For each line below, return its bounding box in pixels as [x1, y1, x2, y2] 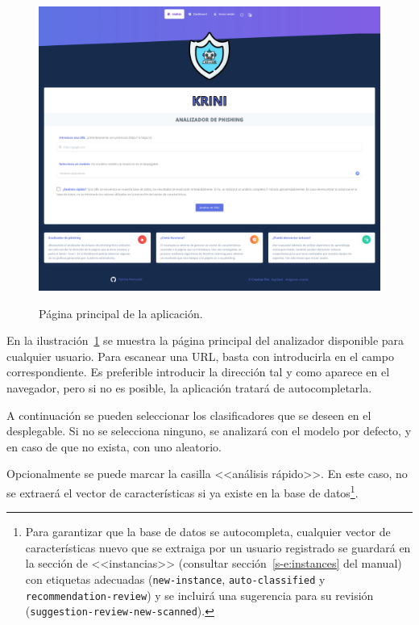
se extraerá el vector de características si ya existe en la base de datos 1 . [6, 481, 359, 501]
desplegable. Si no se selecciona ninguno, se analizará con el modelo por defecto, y [6, 422, 412, 439]
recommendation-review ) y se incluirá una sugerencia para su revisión [25, 586, 374, 603]
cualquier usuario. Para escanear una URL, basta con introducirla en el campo [6, 347, 394, 364]
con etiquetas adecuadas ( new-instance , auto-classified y [25, 570, 326, 587]
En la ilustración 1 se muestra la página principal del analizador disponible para [6, 332, 404, 349]
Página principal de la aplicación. [39, 304, 203, 321]
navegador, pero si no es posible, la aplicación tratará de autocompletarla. [6, 379, 372, 396]
